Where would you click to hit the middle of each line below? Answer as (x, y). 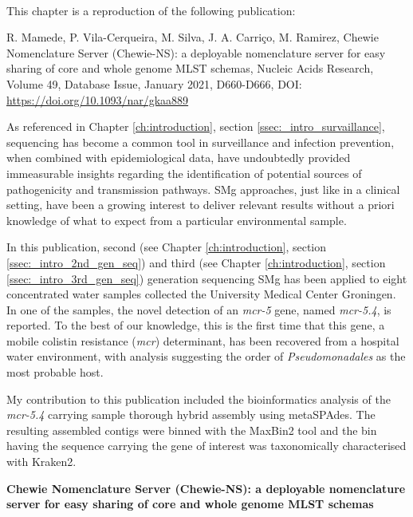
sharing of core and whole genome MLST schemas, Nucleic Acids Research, (190, 68)
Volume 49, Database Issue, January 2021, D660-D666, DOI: (154, 83)
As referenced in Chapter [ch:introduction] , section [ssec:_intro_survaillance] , (196, 126)
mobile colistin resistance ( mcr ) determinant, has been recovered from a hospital (203, 340)
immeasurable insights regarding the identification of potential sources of (184, 173)
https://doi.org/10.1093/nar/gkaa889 (98, 99)
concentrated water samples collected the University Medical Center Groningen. (201, 294)
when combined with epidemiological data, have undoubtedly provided (179, 158)
